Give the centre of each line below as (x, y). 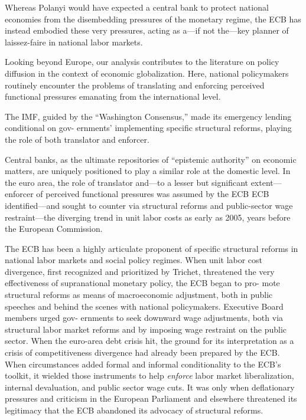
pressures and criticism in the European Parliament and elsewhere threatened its (151, 398)
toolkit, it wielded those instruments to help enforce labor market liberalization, (149, 375)
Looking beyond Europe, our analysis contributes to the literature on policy (142, 62)
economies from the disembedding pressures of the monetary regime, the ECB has (153, 19)
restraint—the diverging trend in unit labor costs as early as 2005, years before (148, 217)
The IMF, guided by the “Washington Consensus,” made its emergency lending (148, 116)
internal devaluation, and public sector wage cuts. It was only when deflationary (150, 387)
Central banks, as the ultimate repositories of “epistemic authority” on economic (151, 159)
